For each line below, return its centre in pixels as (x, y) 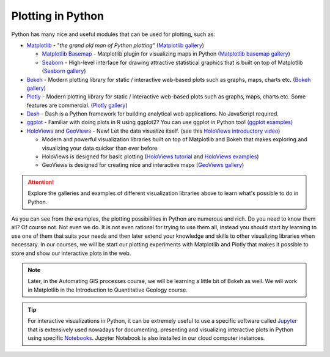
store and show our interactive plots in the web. (71, 253)
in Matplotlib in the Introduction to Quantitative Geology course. (108, 290)
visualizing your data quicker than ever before (100, 148)
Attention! (41, 182)
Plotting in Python (57, 16)
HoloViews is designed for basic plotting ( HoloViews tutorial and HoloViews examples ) (150, 156)
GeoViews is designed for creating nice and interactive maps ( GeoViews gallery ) (143, 165)
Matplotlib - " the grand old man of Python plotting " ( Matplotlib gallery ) (116, 45)
